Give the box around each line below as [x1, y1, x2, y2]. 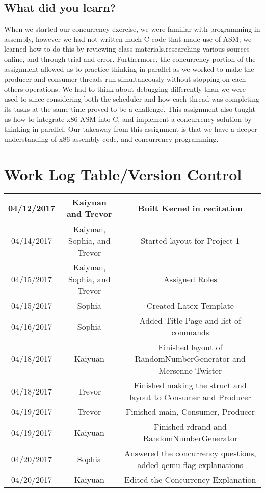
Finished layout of [158, 341, 223, 353]
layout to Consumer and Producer [129, 391, 251, 403]
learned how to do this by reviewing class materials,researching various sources [4, 43, 250, 54]
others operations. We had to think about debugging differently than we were [4, 83, 246, 94]
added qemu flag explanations [137, 459, 244, 471]
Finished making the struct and [134, 379, 247, 391]
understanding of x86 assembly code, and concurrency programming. [4, 133, 219, 144]
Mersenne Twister [158, 364, 222, 377]
